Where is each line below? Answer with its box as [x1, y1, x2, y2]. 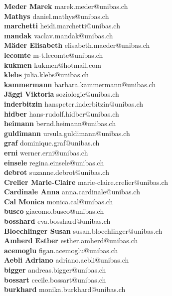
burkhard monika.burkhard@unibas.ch [4, 284, 126, 295]
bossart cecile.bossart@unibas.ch [4, 274, 106, 285]
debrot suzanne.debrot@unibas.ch [4, 167, 109, 177]
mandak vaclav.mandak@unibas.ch [4, 30, 113, 40]
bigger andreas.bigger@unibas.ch [4, 265, 106, 275]
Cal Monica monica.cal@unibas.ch [4, 196, 113, 206]
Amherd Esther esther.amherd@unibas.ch [4, 235, 138, 246]
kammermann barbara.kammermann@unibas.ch [4, 79, 156, 89]
